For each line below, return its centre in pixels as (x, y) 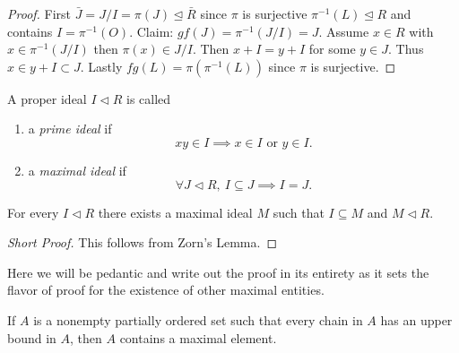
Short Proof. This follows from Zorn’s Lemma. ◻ (143, 242)
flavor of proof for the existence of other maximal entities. (166, 290)
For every (33, 212)
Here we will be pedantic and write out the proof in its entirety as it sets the (218, 272)
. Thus (406, 49)
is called (148, 98)
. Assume (344, 31)
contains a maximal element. (198, 337)
